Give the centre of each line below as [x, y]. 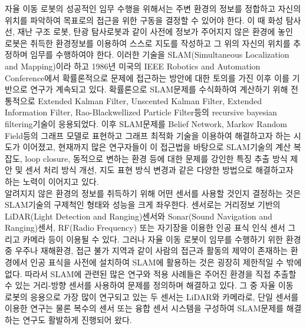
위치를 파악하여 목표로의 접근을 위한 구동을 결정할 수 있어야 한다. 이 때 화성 [144, 20]
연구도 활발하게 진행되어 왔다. [77, 320]
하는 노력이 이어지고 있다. [52, 181]
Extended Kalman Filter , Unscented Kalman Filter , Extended [150, 100]
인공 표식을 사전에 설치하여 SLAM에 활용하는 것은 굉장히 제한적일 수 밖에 [166, 262]
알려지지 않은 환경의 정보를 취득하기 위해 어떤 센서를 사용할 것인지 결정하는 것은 [153, 193]
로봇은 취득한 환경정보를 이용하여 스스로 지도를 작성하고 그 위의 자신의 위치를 [148, 43]
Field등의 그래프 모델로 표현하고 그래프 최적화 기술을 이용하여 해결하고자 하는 [148, 135]
